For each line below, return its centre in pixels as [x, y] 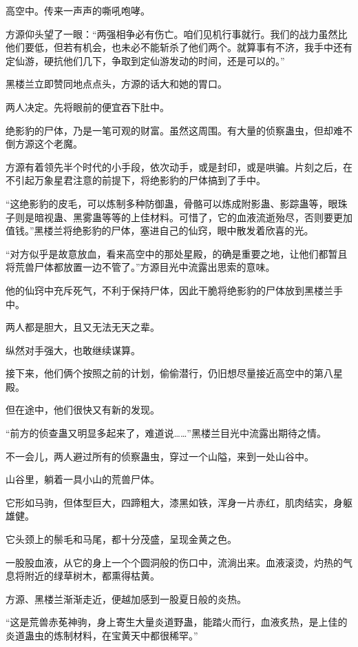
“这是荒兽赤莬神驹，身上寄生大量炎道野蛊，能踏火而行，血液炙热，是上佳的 [177, 622]
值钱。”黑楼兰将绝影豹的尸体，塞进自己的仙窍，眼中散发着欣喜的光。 [160, 230]
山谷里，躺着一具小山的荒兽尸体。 [83, 479]
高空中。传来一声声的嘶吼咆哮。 [78, 10]
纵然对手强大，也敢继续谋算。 [73, 350]
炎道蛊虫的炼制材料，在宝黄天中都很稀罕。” [102, 635]
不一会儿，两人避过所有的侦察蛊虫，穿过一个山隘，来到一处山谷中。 [160, 456]
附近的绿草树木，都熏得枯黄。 [92, 576]
